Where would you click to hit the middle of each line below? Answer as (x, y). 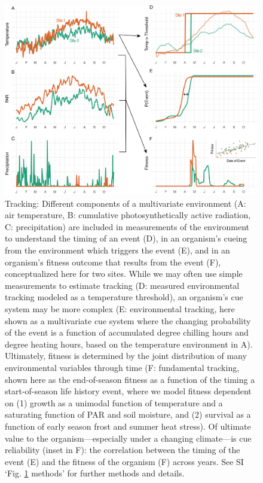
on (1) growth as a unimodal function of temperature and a (114, 402)
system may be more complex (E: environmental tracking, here (120, 309)
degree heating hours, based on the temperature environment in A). (129, 344)
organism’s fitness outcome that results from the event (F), (113, 262)
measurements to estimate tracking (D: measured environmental (122, 285)
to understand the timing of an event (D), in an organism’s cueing (126, 238)
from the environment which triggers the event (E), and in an (117, 250)
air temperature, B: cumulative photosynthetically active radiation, (128, 215)
